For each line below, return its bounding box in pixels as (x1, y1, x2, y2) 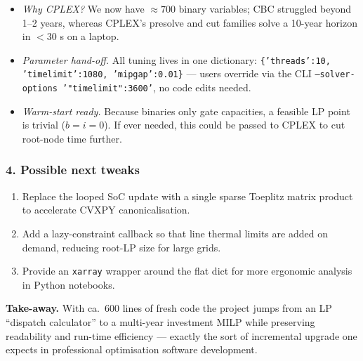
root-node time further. (22, 131, 122, 145)
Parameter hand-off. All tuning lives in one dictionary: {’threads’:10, (22, 52, 331, 67)
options (22, 84, 58, 94)
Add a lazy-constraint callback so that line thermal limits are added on (22, 225, 328, 240)
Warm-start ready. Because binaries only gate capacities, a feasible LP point (22, 103, 350, 118)
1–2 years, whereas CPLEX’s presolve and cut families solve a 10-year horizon (22, 15, 357, 29)
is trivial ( (22, 117, 65, 132)
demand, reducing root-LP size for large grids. (22, 239, 221, 254)
